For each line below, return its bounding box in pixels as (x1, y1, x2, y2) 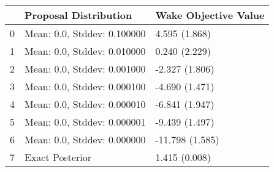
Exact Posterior (25, 150, 92, 164)
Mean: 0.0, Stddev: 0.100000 (25, 26, 146, 40)
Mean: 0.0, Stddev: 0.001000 (25, 62, 146, 76)
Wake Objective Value (155, 8, 265, 22)
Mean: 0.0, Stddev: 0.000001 (25, 115, 146, 129)
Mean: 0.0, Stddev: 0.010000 (25, 44, 146, 58)
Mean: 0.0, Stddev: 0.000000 (25, 132, 146, 146)
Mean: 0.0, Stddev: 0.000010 (25, 97, 146, 111)
